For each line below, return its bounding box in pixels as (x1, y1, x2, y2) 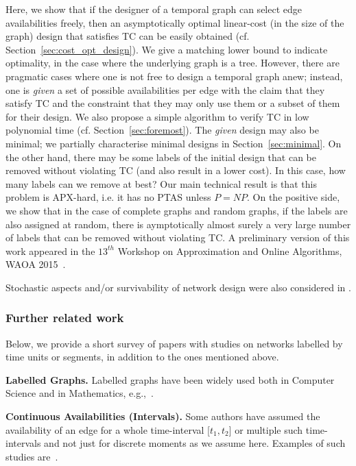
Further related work (5, 309, 124, 326)
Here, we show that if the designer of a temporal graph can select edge (5, 2, 302, 16)
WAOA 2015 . (5, 257, 66, 271)
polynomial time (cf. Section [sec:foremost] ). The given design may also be (5, 123, 319, 137)
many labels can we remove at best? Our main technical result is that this (5, 176, 317, 191)
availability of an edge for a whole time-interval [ (5, 422, 210, 437)
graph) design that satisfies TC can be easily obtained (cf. (5, 29, 250, 43)
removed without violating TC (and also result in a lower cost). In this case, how (5, 163, 346, 177)
